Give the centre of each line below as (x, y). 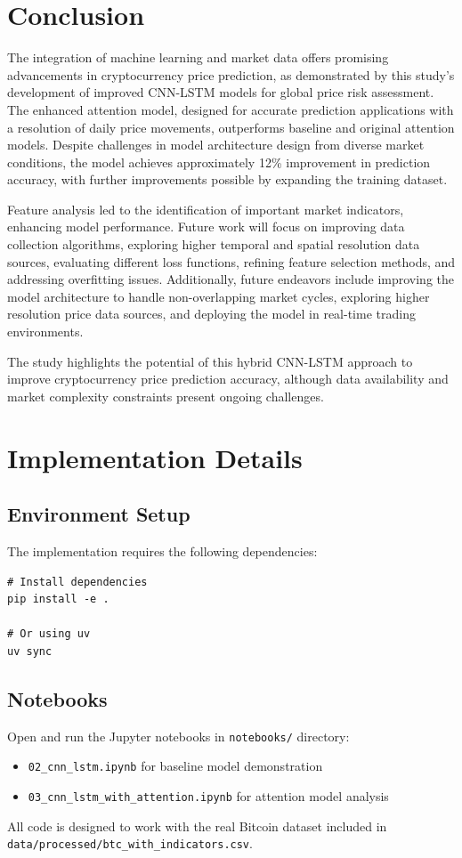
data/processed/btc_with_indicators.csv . (130, 843)
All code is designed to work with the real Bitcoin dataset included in (197, 826)
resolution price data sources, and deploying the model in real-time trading (211, 314)
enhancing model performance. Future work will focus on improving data (206, 227)
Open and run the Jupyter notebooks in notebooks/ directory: (178, 736)
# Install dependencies (77, 582)
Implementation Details (155, 457)
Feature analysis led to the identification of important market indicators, (206, 209)
